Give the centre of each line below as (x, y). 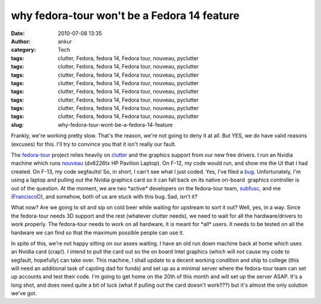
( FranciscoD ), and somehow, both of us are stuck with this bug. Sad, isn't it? (104, 196)
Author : (21, 41)
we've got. (24, 293)
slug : (17, 124)
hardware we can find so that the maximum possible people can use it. (97, 233)
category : (23, 50)
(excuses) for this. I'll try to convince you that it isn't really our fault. (94, 144)
